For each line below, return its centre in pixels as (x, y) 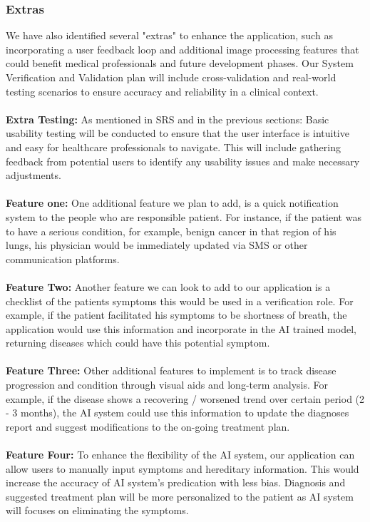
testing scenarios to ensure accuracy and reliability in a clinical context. (162, 91)
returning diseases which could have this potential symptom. (138, 343)
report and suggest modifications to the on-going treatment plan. (148, 426)
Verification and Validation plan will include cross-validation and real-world (171, 77)
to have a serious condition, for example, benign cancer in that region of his (171, 231)
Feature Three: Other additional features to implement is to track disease (171, 370)
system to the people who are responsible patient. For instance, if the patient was (184, 216)
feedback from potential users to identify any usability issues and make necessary (183, 161)
